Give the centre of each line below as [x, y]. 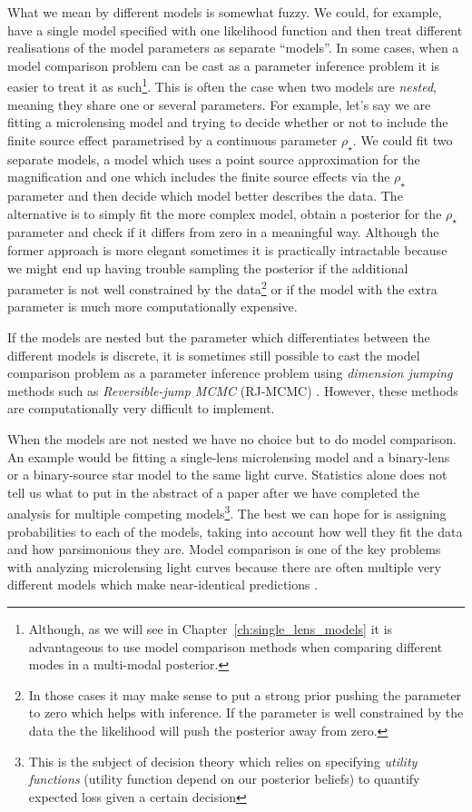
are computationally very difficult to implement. [141, 408]
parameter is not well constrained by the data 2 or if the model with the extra [222, 287]
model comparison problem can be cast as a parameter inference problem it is [224, 65]
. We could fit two [403, 139]
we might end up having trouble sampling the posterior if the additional [208, 267]
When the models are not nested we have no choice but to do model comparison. [232, 438]
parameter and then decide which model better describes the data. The [205, 195]
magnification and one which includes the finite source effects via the [199, 177]
